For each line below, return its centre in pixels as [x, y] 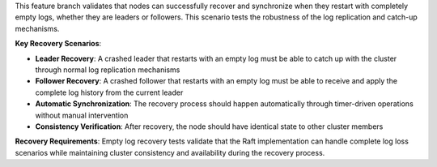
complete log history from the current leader [109, 92]
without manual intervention [82, 115]
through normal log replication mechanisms [108, 70]
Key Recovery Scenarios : [58, 44]
